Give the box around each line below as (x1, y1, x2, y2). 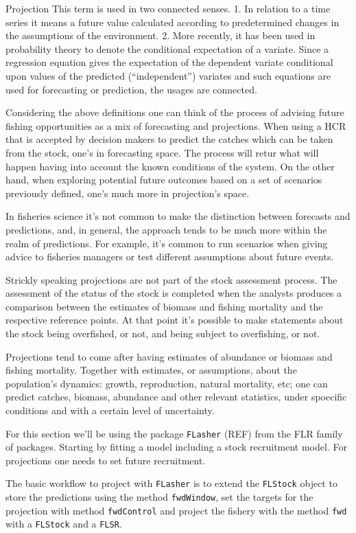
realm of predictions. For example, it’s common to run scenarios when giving (5, 236, 328, 250)
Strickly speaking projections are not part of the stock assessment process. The (5, 272, 337, 286)
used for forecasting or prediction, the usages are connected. (5, 82, 257, 96)
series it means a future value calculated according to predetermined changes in (5, 14, 340, 29)
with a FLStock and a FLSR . (5, 517, 122, 531)
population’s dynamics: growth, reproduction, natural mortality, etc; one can (5, 376, 328, 390)
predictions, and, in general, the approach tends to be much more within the (5, 222, 327, 236)
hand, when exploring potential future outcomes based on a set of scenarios (5, 172, 322, 187)
